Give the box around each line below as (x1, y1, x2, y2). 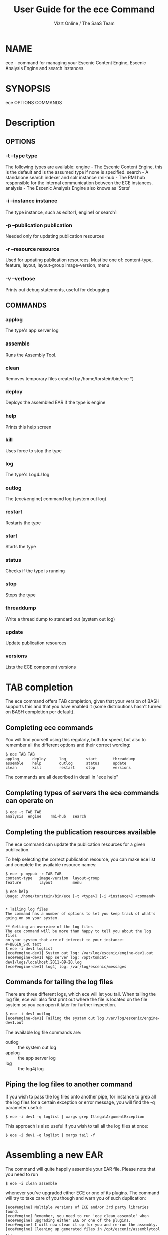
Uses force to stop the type (5, 447, 62, 454)
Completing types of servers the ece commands (5, 788, 159, 797)
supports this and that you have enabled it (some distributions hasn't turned (5, 704, 162, 710)
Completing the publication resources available (5, 828, 156, 837)
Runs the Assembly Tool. (5, 352, 57, 358)
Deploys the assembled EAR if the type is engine (5, 399, 106, 406)
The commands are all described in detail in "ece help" (5, 774, 119, 780)
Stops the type (5, 592, 36, 598)
